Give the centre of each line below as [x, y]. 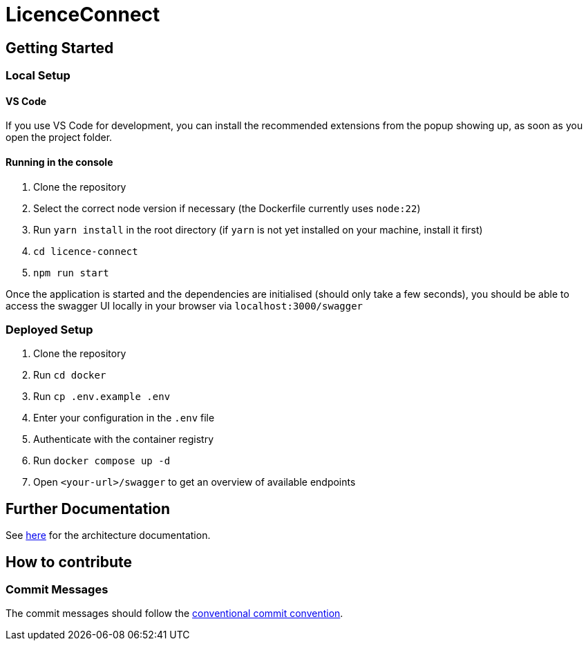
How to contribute [69, 562]
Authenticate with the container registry [124, 439]
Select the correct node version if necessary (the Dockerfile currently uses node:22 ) [227, 208]
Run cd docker [70, 375]
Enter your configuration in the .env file [124, 418]
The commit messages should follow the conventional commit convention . [174, 614]
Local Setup [38, 76]
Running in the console [59, 162]
